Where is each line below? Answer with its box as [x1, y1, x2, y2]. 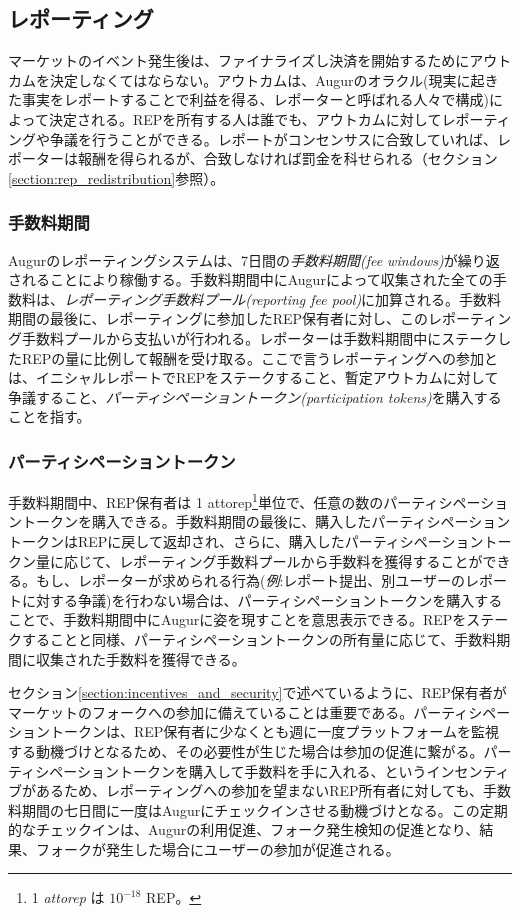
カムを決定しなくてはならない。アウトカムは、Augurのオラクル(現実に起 [8, 69, 485, 90]
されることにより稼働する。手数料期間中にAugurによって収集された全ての [8, 269, 493, 290]
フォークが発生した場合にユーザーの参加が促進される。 [35, 838, 400, 859]
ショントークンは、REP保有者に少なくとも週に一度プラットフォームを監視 [8, 721, 499, 742]
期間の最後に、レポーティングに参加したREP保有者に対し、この [8, 308, 429, 329]
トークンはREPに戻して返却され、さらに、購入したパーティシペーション [8, 530, 484, 551]
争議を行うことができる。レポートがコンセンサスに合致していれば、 [49, 128, 498, 149]
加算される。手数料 [375, 288, 502, 309]
